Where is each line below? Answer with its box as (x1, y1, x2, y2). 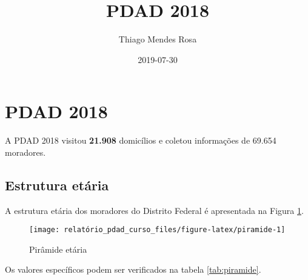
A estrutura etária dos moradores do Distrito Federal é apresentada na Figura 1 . (5, 204, 304, 216)
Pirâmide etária (29, 242, 87, 255)
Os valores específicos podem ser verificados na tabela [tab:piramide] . (5, 263, 261, 276)
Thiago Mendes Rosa (118, 33, 197, 45)
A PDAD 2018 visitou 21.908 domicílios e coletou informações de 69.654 (5, 134, 276, 147)
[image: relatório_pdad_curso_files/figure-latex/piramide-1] (29, 225, 286, 235)
